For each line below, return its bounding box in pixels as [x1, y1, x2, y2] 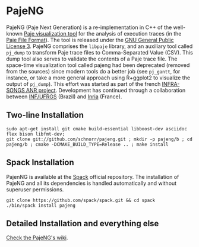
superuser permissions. [6, 185, 64, 193]
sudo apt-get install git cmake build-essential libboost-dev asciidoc [6, 126, 187, 131]
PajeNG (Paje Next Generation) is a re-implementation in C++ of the [6, 24, 172, 31]
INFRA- [162, 80, 180, 87]
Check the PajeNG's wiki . [6, 234, 68, 241]
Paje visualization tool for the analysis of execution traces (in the [23, 30, 182, 37]
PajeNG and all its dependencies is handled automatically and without [6, 179, 177, 187]
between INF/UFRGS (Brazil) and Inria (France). [6, 93, 122, 100]
